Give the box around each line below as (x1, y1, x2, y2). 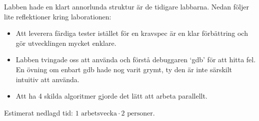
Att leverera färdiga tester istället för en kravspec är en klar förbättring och (15, 28, 248, 38)
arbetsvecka (81, 110, 117, 117)
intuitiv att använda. (15, 74, 79, 84)
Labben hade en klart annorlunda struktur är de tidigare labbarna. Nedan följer (4, 1, 249, 11)
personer (127, 110, 153, 117)
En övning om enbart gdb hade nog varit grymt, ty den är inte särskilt (15, 64, 232, 74)
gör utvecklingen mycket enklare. (15, 37, 116, 48)
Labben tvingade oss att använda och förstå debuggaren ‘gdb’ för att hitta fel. (15, 54, 256, 65)
